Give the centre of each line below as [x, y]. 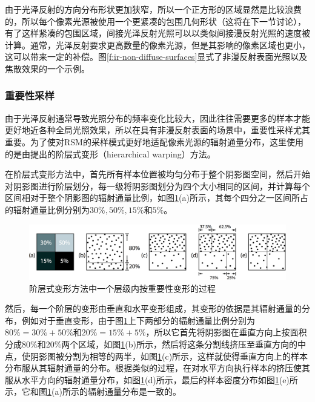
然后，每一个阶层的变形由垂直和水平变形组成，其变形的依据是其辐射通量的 [153, 308]
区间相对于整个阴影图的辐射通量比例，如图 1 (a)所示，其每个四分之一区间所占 [157, 198]
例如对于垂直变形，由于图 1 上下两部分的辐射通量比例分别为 [138, 320]
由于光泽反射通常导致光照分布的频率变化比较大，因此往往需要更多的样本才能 [157, 118]
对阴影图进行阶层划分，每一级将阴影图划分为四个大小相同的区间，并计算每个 [157, 186]
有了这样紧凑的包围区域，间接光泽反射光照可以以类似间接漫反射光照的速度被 [157, 33]
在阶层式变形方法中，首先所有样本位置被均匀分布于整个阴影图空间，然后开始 [157, 174]
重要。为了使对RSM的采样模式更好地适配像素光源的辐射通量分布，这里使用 [154, 141]
